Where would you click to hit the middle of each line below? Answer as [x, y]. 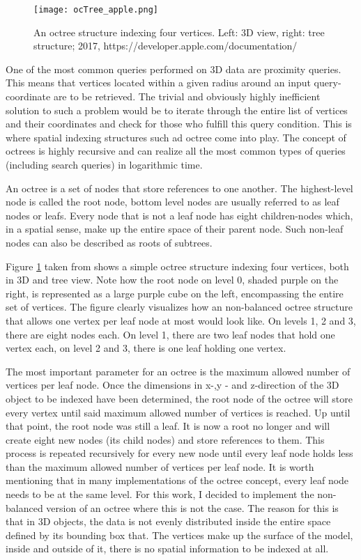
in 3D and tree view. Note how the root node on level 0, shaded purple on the [172, 280]
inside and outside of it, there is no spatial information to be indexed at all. [167, 549]
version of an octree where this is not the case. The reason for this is [192, 507]
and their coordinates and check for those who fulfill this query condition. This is [179, 124]
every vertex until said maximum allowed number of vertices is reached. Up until [178, 412]
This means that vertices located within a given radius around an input [158, 83]
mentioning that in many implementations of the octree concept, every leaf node [177, 480]
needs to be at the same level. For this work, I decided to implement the [160, 494]
